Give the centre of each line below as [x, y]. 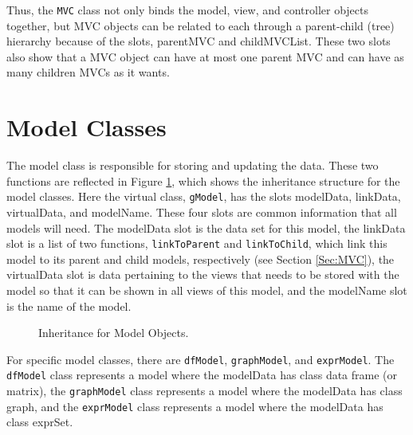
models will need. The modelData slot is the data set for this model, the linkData [206, 227]
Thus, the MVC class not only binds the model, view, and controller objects [188, 10]
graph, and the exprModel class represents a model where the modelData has [195, 406]
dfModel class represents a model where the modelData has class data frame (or [202, 375]
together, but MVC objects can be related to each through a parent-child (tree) [201, 25]
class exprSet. [40, 422]
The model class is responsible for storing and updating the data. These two [193, 165]
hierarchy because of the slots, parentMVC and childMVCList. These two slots [199, 41]
